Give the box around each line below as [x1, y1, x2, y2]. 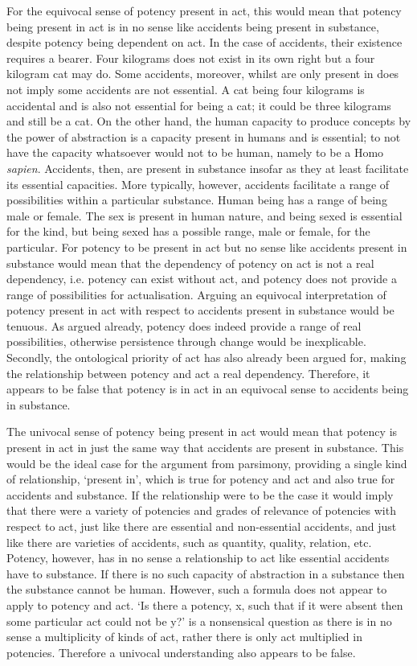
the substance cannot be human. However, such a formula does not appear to [6, 581, 387, 598]
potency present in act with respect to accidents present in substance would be [6, 302, 395, 319]
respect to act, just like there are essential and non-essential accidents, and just [6, 518, 397, 534]
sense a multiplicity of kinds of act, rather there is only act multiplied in [6, 628, 362, 645]
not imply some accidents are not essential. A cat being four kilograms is [6, 80, 365, 97]
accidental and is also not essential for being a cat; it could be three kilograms [6, 97, 391, 113]
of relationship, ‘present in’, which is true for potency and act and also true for [6, 471, 395, 487]
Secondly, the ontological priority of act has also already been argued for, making [6, 349, 407, 366]
